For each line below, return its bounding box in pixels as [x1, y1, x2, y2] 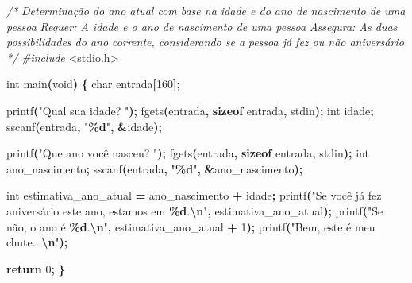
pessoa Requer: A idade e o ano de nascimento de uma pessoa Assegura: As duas [6, 17, 398, 34]
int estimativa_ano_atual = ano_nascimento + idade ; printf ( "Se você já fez [6, 187, 382, 204]
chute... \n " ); [6, 234, 68, 250]
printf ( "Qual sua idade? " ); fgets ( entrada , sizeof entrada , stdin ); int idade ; [6, 102, 374, 118]
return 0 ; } [6, 260, 65, 277]
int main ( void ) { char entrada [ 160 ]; [6, 76, 180, 92]
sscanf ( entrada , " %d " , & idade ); [6, 118, 163, 134]
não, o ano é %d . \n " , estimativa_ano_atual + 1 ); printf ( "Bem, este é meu [6, 218, 375, 235]
